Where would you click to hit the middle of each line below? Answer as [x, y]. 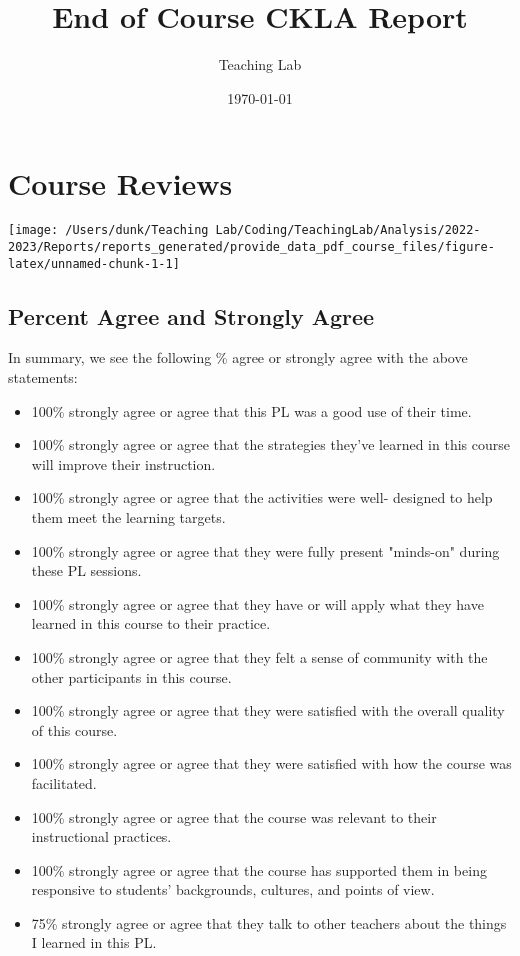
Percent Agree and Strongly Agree [191, 315]
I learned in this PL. [94, 942]
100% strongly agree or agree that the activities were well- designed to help [262, 497]
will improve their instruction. [123, 463]
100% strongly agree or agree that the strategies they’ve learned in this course [270, 444]
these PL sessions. [86, 570]
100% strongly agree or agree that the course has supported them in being [259, 869]
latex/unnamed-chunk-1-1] [94, 263]
